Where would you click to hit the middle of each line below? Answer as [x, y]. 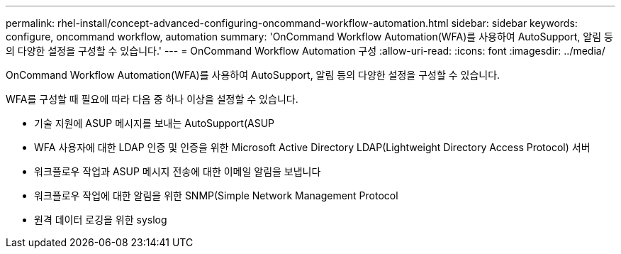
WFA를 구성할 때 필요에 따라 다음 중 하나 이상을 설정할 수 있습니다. [152, 99]
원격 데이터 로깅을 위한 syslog [101, 220]
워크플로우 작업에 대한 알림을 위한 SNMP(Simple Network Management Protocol [216, 195]
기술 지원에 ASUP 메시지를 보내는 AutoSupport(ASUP [154, 123]
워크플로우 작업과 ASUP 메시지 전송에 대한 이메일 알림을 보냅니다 [178, 171]
